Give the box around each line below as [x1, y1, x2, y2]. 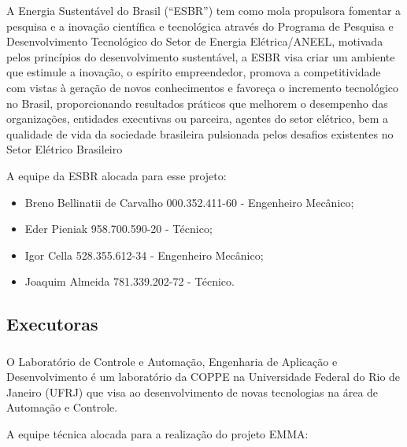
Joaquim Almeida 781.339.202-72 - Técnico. [24, 273, 235, 290]
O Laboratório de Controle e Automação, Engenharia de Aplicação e [6, 353, 338, 369]
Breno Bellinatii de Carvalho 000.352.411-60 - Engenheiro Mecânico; [24, 194, 354, 210]
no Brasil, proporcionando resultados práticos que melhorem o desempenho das [6, 94, 388, 111]
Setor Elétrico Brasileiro [6, 141, 123, 157]
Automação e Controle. [6, 399, 118, 416]
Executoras [6, 312, 98, 336]
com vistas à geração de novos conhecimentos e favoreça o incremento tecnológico [6, 79, 399, 95]
